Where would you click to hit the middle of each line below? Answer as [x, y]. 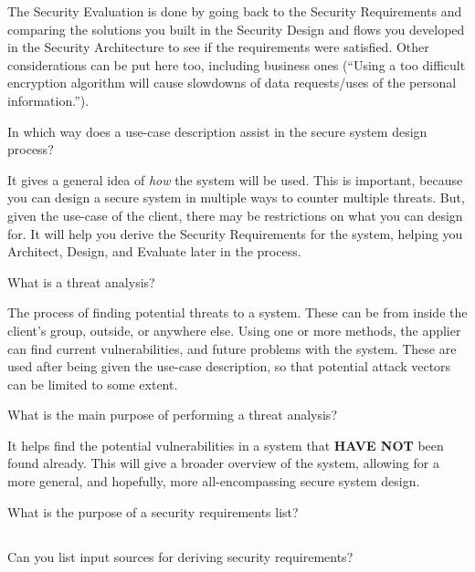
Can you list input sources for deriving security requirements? [180, 556]
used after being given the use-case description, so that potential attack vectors [229, 366]
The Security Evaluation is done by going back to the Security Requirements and [235, 11]
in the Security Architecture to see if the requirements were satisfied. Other [218, 47]
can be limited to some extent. [93, 384]
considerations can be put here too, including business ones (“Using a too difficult [237, 64]
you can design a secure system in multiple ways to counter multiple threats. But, [236, 198]
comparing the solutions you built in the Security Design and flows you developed [236, 29]
